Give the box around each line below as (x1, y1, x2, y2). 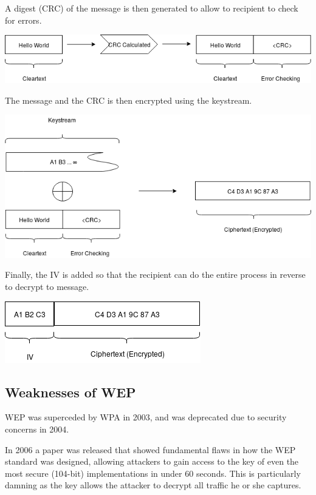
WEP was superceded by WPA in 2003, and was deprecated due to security (5, 411, 287, 423)
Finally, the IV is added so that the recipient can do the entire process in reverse (5, 268, 306, 281)
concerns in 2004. (5, 423, 69, 436)
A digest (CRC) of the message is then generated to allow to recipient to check (5, 2, 298, 14)
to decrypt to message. (5, 280, 89, 293)
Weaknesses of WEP (5, 382, 136, 401)
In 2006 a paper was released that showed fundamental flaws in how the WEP (5, 443, 296, 456)
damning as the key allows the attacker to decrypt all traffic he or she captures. (5, 479, 301, 491)
